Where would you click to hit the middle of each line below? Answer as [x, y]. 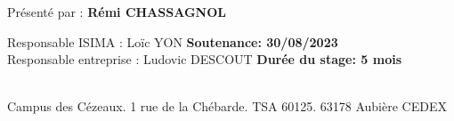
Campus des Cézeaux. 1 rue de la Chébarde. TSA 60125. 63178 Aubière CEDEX [227, 106]
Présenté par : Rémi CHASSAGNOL [117, 12]
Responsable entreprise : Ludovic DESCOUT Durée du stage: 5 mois [205, 59]
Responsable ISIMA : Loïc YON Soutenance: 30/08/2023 [173, 41]
